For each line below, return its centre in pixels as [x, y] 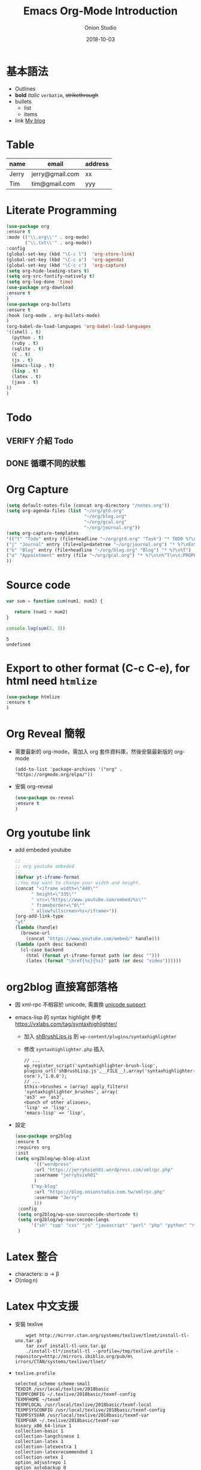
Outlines [25, 89]
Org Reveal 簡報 [46, 734]
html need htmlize [52, 681]
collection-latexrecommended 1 [54, 1452]
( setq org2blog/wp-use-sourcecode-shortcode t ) [78, 1214]
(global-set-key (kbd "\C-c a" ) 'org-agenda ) [65, 260]
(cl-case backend [42, 950]
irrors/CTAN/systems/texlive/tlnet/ [60, 1361]
